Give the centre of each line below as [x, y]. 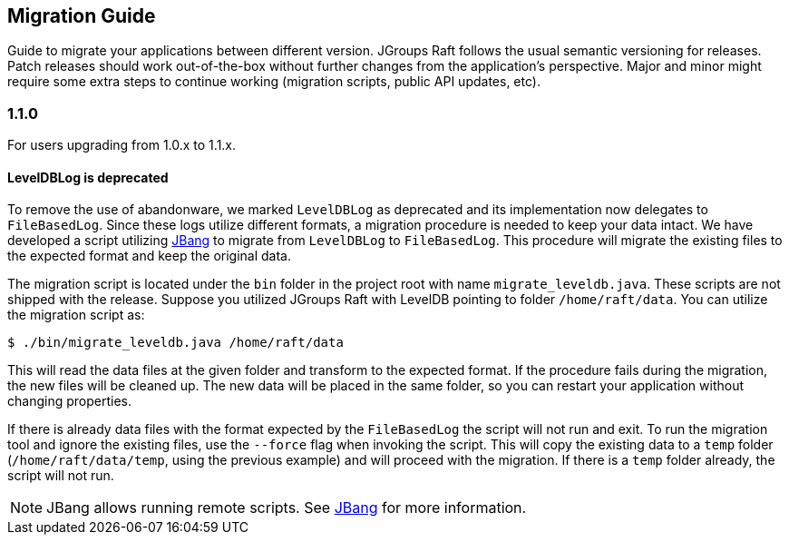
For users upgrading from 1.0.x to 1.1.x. [122, 145]
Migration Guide [82, 16]
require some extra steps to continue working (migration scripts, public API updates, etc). [274, 82]
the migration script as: [76, 315]
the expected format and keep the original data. [150, 256]
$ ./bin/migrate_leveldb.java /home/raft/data [175, 343]
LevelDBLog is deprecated [88, 177]
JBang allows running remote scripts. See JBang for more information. [287, 508]
